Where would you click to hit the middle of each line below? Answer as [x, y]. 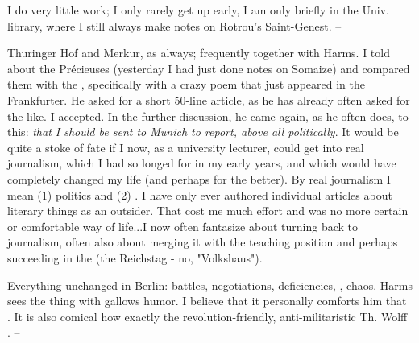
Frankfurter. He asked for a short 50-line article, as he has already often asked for [209, 99]
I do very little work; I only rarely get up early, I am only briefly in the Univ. [198, 10]
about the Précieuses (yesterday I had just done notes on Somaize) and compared [209, 68]
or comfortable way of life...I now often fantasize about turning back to [183, 226]
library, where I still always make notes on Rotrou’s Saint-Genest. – [174, 25]
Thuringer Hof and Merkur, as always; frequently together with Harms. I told [199, 53]
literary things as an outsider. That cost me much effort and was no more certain [208, 211]
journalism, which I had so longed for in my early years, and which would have [202, 163]
